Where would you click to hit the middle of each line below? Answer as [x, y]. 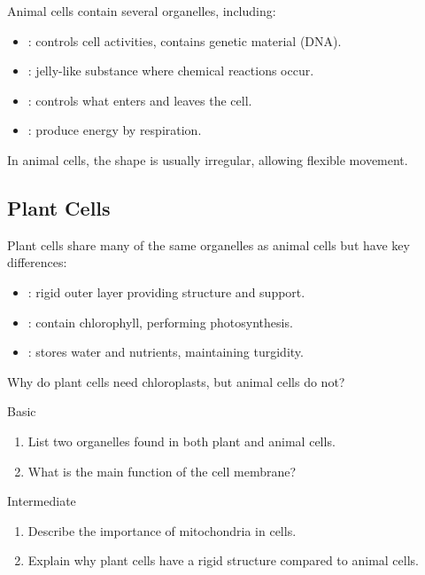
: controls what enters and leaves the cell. [140, 100]
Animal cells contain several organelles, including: [142, 11]
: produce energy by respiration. [115, 130]
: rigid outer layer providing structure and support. [166, 291]
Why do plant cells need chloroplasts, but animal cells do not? [176, 381]
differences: [37, 262]
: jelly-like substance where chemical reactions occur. [171, 71]
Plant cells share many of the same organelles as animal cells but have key [209, 244]
